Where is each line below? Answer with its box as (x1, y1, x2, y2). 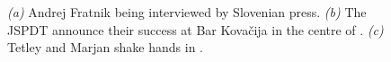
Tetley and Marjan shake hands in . (7, 38, 203, 57)
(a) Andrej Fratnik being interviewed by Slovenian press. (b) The (7, 3, 367, 21)
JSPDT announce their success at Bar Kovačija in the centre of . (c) (7, 20, 384, 39)
